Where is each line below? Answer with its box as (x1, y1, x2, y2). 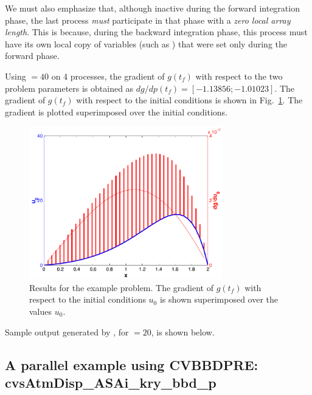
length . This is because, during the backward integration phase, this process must (5, 26, 308, 38)
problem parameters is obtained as (5, 81, 134, 94)
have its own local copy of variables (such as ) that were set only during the (5, 37, 288, 50)
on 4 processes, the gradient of (51, 69, 165, 82)
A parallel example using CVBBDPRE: (5, 355, 258, 374)
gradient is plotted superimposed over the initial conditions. (5, 105, 228, 118)
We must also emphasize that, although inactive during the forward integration (5, 2, 300, 14)
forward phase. (5, 49, 60, 62)
